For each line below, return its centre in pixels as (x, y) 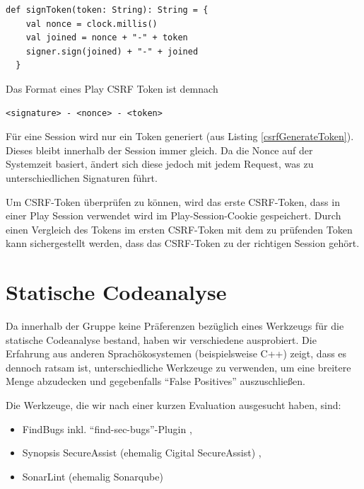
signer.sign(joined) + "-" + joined (112, 51)
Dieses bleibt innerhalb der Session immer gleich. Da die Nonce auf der (159, 150)
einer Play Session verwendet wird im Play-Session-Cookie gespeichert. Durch (174, 215)
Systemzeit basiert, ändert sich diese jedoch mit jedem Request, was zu (160, 164)
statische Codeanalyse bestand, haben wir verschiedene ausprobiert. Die (161, 339)
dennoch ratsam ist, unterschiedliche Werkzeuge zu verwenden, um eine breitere (178, 367)
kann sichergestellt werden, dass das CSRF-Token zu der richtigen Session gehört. (183, 243)
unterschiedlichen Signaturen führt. (82, 177)
